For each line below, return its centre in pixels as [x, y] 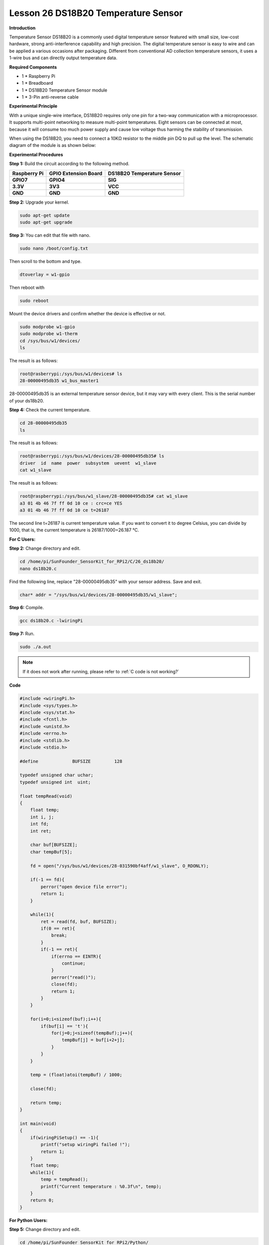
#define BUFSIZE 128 [71, 761]
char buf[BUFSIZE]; [54, 845]
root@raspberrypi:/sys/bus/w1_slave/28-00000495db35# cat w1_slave [104, 496]
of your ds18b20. [27, 400]
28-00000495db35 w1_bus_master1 [59, 381]
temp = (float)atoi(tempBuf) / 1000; [76, 1075]
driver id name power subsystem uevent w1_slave [88, 463]
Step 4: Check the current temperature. [50, 410]
